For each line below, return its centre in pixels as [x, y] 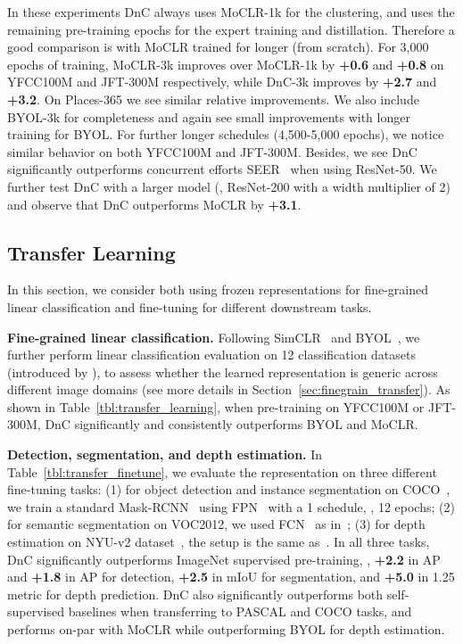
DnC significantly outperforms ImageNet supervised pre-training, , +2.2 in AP [224, 559]
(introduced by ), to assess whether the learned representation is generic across [223, 372]
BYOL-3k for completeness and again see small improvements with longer [209, 116]
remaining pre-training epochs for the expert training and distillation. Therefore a [231, 29]
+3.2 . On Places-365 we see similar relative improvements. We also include [213, 99]
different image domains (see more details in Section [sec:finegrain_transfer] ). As [229, 389]
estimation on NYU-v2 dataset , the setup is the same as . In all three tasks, [219, 542]
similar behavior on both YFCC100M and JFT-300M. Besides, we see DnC [212, 151]
